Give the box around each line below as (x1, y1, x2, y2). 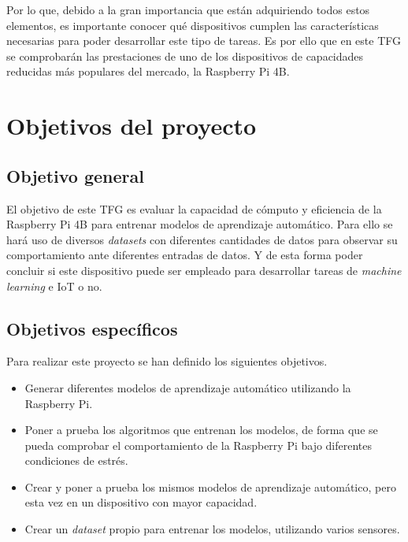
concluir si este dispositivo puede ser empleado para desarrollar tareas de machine (6, 262, 402, 278)
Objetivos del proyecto (6, 110, 257, 142)
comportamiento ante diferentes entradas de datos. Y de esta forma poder (6, 247, 363, 263)
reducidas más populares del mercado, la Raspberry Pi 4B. (6, 63, 290, 80)
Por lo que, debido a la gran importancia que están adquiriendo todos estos (6, 2, 370, 17)
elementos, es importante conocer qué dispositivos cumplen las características (6, 17, 379, 33)
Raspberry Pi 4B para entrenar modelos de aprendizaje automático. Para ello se (6, 216, 393, 232)
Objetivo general (6, 163, 144, 187)
